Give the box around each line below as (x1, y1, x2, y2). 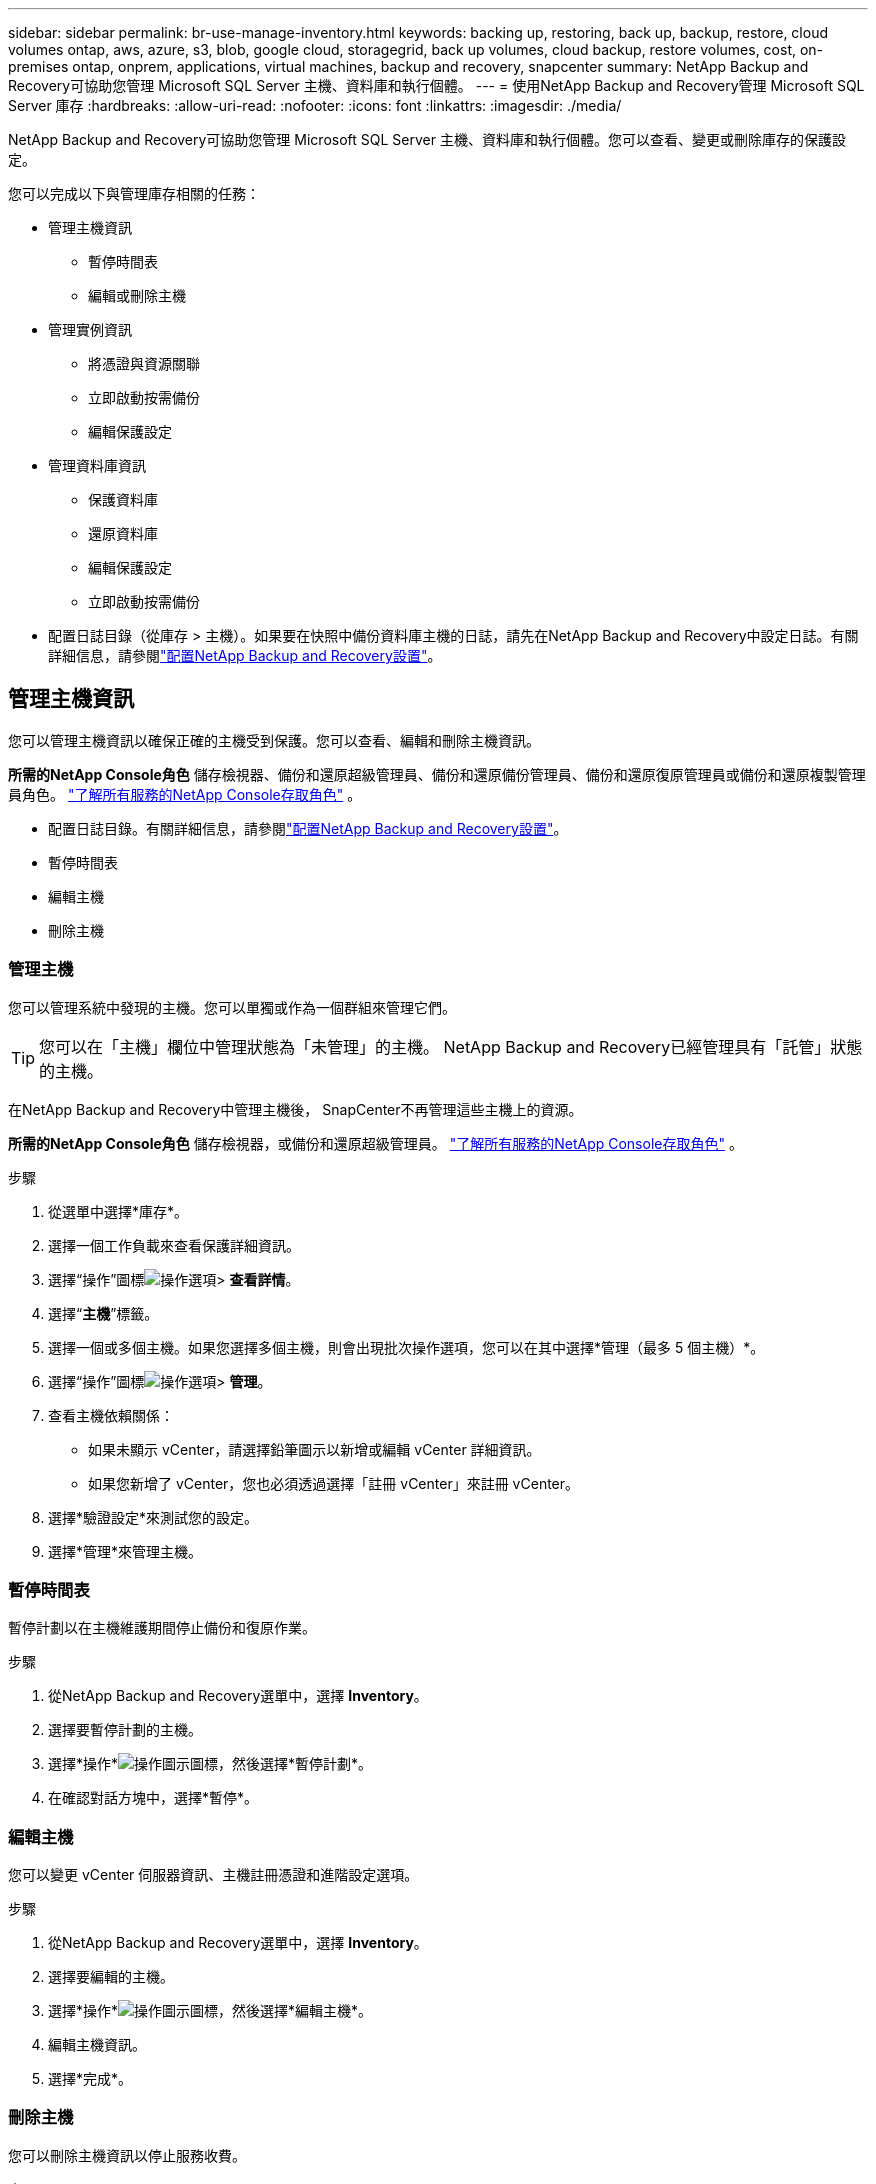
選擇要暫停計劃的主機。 (48, 1721, 202, 1739)
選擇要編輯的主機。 (48, 1968, 174, 1986)
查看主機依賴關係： (48, 1406, 174, 1424)
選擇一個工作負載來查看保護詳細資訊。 (48, 1236, 300, 1254)
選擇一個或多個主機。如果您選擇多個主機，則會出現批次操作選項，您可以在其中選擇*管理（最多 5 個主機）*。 (48, 1338, 765, 1356)
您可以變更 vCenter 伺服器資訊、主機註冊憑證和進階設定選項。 (8, 1866, 419, 1884)
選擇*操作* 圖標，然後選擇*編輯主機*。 (48, 2002, 373, 2020)
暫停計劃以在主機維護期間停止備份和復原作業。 (8, 1619, 316, 1637)
